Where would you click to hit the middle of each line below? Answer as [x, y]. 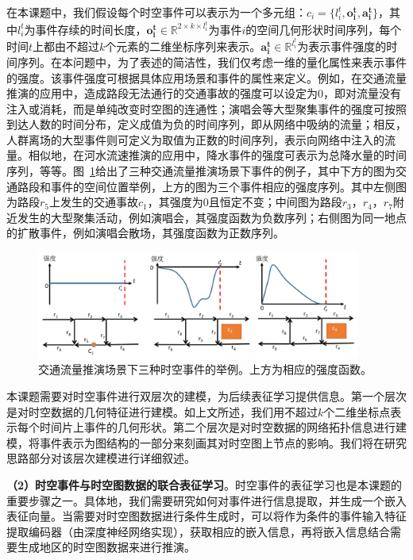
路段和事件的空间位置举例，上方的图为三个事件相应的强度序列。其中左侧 [206, 186]
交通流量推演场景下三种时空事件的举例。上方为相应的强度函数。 [205, 369]
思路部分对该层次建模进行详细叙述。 [101, 458]
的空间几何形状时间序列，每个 [324, 29]
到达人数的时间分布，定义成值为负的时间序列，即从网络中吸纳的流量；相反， [206, 124]
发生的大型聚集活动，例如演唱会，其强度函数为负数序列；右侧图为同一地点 [212, 217]
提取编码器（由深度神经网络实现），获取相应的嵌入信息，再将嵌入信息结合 [198, 531]
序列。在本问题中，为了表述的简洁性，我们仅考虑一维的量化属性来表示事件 [212, 61]
